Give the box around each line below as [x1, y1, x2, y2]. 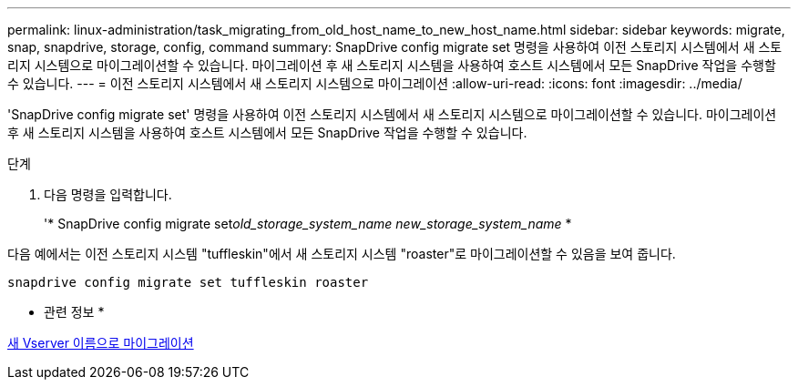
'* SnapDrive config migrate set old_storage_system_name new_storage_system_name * [44, 216, 572, 231]
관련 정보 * [44, 304, 105, 320]
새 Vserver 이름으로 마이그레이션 [7, 335, 194, 351]
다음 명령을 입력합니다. [44, 187, 172, 202]
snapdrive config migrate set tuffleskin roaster [7, 275, 369, 290]
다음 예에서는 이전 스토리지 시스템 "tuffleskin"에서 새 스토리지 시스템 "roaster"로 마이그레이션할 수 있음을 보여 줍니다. [7, 246, 676, 261]
